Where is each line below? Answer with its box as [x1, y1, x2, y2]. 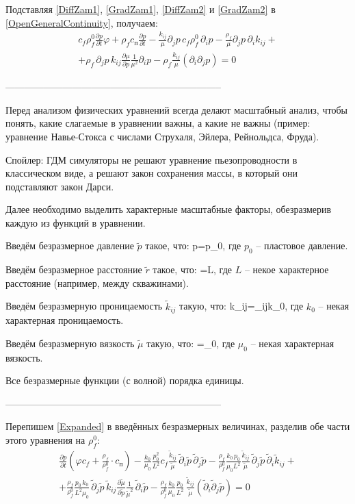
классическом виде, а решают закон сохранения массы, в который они [5, 166, 298, 180]
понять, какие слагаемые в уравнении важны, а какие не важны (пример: [5, 116, 311, 130]
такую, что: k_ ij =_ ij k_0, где [179, 299, 304, 313]
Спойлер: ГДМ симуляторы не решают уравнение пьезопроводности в [5, 152, 298, 166]
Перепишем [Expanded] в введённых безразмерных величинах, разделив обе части [5, 419, 350, 433]
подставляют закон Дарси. [5, 179, 114, 193]
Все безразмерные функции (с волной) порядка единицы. [5, 373, 244, 388]
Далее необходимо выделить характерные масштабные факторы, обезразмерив [5, 202, 332, 216]
